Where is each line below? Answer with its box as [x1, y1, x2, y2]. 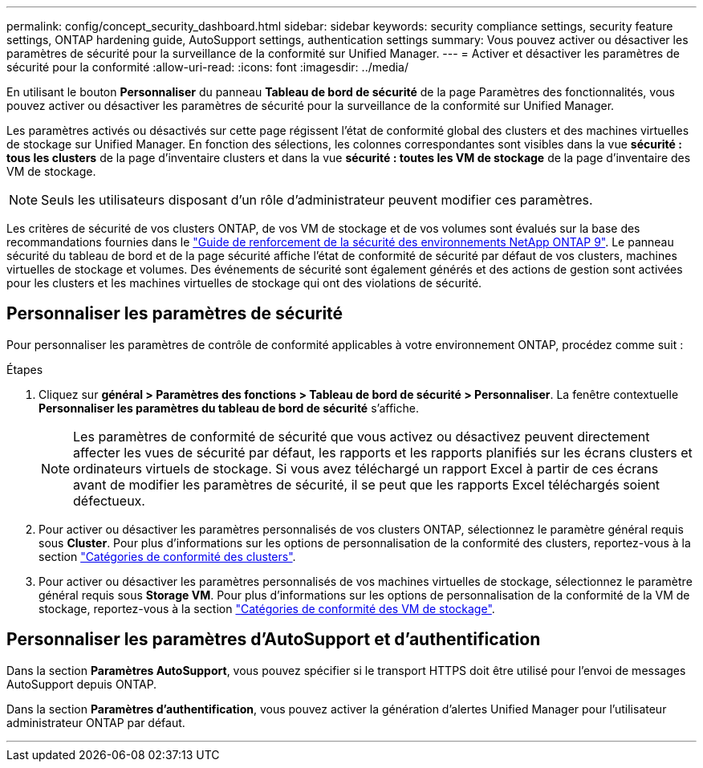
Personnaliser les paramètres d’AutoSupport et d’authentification [6, 629, 541, 650]
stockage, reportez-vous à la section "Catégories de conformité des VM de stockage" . [39, 601, 495, 616]
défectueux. [73, 492, 145, 509]
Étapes [6, 362, 43, 376]
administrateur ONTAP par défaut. [6, 715, 185, 729]
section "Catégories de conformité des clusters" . [39, 549, 296, 563]
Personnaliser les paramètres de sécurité [6, 303, 343, 324]
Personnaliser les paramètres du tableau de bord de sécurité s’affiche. [39, 400, 419, 415]
